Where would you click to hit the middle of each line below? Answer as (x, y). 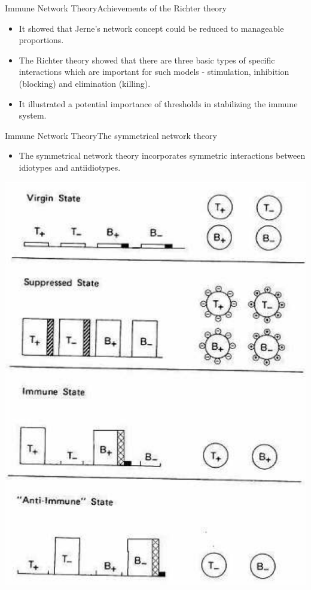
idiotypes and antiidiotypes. (70, 167)
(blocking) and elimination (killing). (85, 83)
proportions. (41, 40)
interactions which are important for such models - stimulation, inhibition (154, 72)
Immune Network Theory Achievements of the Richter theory (116, 8)
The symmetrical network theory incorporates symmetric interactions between (162, 155)
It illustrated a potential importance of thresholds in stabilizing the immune (158, 103)
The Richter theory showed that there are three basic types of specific (147, 60)
